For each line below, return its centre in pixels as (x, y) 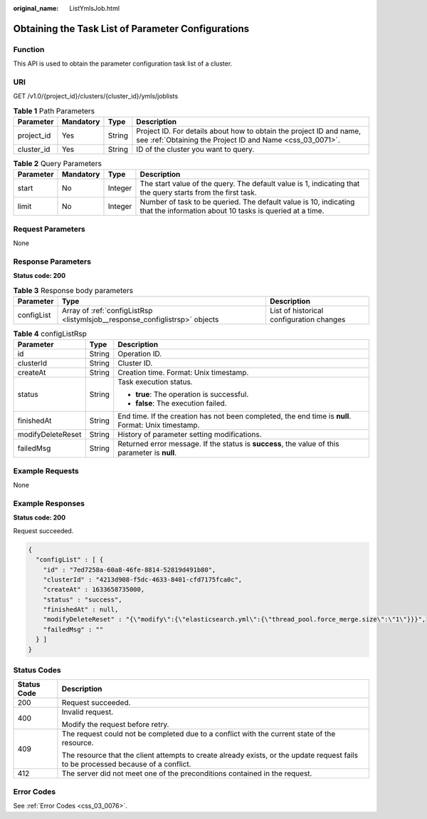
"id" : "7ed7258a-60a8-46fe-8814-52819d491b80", (130, 570)
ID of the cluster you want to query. (195, 150)
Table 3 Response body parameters (73, 290)
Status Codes (37, 670)
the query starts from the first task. (199, 192)
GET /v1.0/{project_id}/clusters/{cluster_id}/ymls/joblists (96, 96)
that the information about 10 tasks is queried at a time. (232, 211)
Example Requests (46, 470)
